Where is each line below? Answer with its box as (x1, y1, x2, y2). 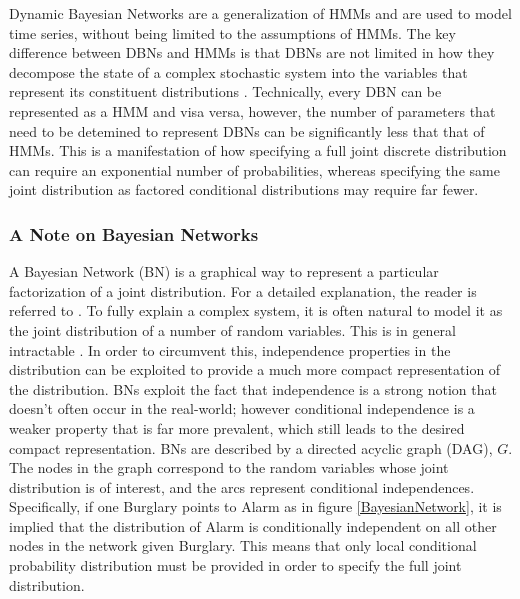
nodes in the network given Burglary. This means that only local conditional (9, 535, 477, 556)
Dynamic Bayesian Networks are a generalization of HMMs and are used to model (9, 3, 512, 23)
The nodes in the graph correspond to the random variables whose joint (9, 457, 449, 478)
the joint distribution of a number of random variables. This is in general (9, 319, 456, 340)
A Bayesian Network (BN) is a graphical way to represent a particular (9, 261, 439, 282)
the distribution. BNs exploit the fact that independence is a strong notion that (9, 378, 497, 399)
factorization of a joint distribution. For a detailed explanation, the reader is (9, 280, 477, 301)
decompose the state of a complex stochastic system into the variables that (9, 61, 468, 82)
